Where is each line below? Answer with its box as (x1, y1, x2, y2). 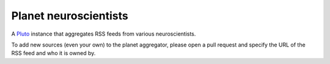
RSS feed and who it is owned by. (11, 50, 96, 57)
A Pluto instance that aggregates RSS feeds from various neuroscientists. (11, 30, 196, 37)
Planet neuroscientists (11, 9, 128, 22)
